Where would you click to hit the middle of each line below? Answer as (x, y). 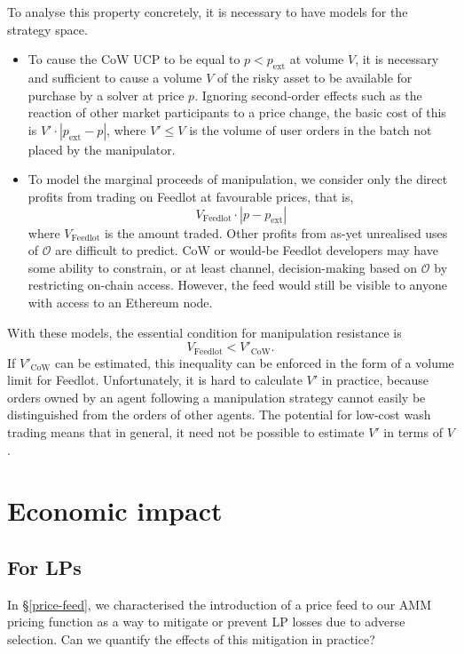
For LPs (44, 566)
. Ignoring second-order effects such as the (308, 95)
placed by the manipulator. (102, 149)
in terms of (413, 431)
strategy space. (47, 29)
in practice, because (375, 380)
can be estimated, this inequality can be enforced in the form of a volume (255, 362)
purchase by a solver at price (106, 95)
